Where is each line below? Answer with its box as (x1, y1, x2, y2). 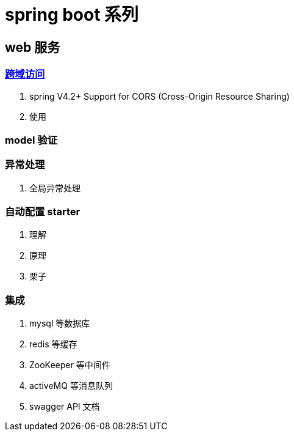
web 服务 (5, 39, 60, 55)
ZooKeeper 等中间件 (29, 360, 110, 371)
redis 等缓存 (29, 339, 77, 350)
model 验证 (5, 133, 58, 146)
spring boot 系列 (5, 4, 139, 25)
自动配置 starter (5, 205, 81, 218)
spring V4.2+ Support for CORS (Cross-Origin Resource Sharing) (29, 91, 290, 102)
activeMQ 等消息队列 (29, 380, 113, 391)
